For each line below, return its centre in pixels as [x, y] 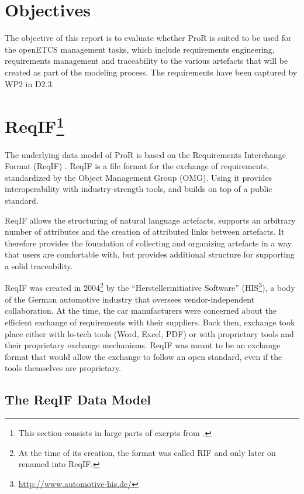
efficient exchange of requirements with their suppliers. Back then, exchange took [150, 322]
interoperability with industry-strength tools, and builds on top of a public [139, 189]
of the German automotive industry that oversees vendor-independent [130, 299]
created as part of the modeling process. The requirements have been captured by [151, 72]
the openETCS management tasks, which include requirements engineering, [140, 49]
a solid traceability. [39, 265]
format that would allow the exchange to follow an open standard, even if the [144, 356]
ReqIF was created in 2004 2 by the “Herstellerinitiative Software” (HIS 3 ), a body [150, 287]
